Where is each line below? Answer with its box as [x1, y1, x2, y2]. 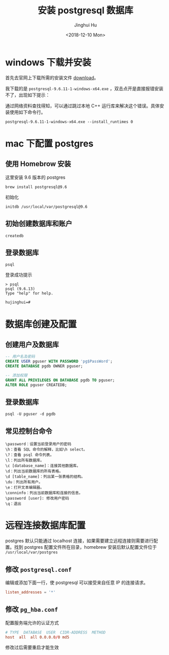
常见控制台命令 [5, 427, 52, 435]
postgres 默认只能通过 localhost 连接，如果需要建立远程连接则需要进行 [5, 537, 154, 544]
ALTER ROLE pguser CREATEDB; [5, 382, 67, 387]
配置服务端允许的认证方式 [5, 619, 59, 626]
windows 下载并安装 [5, 57, 92, 68]
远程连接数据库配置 [5, 520, 86, 531]
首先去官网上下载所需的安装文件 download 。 [5, 75, 99, 81]
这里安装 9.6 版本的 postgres [5, 174, 66, 180]
